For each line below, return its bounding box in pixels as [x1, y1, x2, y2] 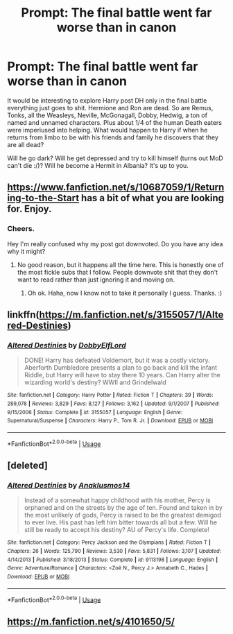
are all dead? [7, 140, 44, 148]
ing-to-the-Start [7, 192, 80, 204]
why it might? [7, 247, 46, 255]
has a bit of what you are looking [80, 192, 224, 204]
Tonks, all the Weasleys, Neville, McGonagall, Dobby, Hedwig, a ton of [7, 111, 208, 119]
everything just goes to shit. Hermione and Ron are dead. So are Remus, [7, 103, 214, 112]
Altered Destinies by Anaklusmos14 [7, 480, 130, 490]
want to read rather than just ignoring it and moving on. [17, 275, 175, 284]
